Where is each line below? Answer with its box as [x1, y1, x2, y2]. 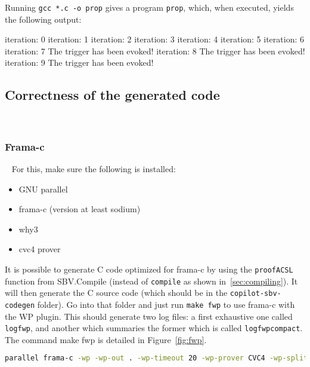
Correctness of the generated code [5, 85, 220, 104]
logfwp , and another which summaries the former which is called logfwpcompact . [5, 322, 303, 334]
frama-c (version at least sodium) [18, 203, 141, 215]
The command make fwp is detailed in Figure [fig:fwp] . [5, 333, 207, 345]
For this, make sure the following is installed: [11, 163, 176, 175]
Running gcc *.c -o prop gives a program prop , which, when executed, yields [5, 1, 294, 13]
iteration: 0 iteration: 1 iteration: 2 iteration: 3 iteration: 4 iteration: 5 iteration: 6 [5, 33, 304, 45]
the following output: [5, 13, 82, 25]
